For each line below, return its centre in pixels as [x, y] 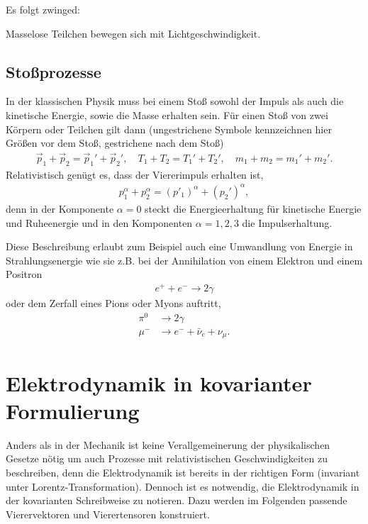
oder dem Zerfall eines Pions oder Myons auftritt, [113, 303]
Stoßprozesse [54, 71]
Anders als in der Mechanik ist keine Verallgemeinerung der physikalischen [168, 444]
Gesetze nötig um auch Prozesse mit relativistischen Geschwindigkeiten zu [167, 458]
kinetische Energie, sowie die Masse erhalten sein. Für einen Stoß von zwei [167, 115]
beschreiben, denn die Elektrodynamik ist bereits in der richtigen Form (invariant [183, 472]
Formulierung [73, 410]
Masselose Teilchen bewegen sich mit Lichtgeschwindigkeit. [133, 33]
